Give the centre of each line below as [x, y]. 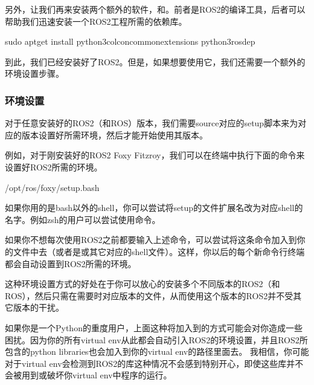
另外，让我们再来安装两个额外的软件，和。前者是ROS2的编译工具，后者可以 [155, 9]
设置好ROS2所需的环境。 [54, 167]
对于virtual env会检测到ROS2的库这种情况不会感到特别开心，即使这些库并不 [154, 363]
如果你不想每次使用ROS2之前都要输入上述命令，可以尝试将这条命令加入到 [151, 240]
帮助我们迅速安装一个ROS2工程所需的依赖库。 [96, 21]
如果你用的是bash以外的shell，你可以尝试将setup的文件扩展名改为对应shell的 [154, 208]
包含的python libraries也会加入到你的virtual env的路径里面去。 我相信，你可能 [157, 351]
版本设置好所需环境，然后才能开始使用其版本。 [114, 134]
